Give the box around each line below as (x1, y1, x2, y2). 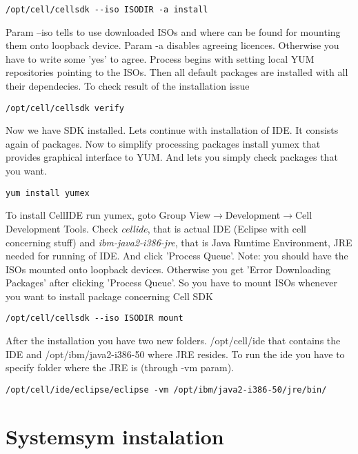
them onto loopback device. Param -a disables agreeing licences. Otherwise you (6, 38, 339, 52)
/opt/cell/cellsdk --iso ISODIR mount (6, 313, 183, 324)
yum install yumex (6, 188, 90, 198)
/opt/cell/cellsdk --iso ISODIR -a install (6, 5, 208, 14)
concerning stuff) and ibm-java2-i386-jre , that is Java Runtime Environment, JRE (6, 235, 352, 249)
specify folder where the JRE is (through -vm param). (6, 360, 235, 375)
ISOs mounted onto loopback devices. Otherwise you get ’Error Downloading (6, 261, 330, 276)
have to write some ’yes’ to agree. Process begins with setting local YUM (6, 51, 315, 66)
